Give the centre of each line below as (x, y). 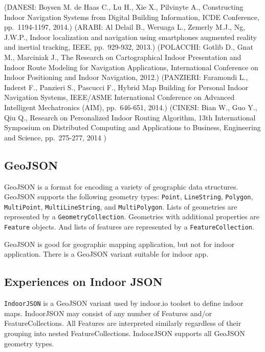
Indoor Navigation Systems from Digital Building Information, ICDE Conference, (132, 17)
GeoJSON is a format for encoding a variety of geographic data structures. (121, 186)
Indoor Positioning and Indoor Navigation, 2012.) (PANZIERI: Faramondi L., (126, 77)
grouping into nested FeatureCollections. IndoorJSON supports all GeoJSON (125, 333)
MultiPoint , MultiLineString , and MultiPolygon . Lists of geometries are (121, 206)
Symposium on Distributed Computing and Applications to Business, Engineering (132, 127)
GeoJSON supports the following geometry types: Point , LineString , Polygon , (129, 196)
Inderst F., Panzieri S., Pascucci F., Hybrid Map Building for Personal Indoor (126, 87)
